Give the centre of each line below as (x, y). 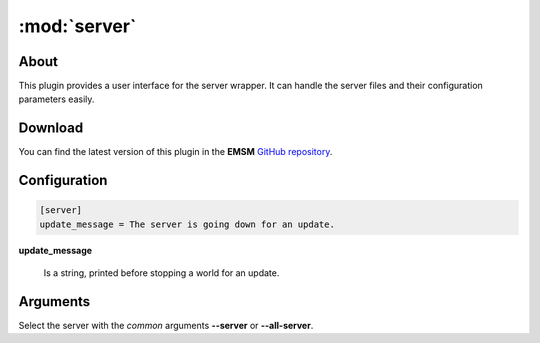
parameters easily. (56, 99)
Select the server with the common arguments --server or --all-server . (166, 326)
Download (51, 128)
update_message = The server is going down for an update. (187, 224)
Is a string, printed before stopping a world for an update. (161, 273)
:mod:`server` (77, 26)
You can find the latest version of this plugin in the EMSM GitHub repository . (175, 152)
